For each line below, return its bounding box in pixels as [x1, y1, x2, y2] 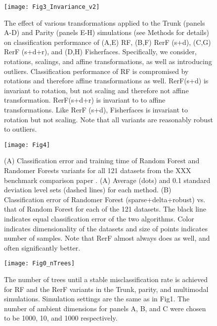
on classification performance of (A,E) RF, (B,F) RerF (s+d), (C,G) [4, 36, 211, 47]
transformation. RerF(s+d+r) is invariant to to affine [4, 95, 166, 105]
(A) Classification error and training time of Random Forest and [4, 155, 200, 166]
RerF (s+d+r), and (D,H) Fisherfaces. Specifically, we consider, [4, 46, 197, 57]
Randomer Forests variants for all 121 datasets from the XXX [4, 165, 191, 176]
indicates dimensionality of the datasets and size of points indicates [4, 223, 208, 233]
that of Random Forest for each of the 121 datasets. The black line [4, 204, 207, 214]
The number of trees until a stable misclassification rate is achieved [4, 274, 208, 285]
